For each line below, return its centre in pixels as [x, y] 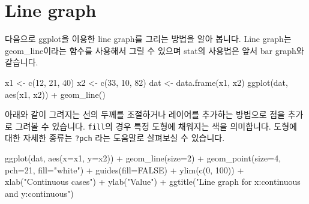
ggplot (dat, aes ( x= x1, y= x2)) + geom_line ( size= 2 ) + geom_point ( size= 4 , [143, 158]
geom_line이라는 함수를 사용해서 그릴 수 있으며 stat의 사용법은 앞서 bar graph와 [154, 50]
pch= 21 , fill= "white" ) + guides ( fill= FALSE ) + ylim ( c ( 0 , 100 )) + [124, 169]
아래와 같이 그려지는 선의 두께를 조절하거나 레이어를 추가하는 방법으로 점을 [145, 114]
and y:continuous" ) [39, 193]
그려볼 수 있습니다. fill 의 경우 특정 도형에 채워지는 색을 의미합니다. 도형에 [156, 126]
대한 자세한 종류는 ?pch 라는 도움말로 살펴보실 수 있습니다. [115, 138]
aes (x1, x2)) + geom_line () [55, 94]
